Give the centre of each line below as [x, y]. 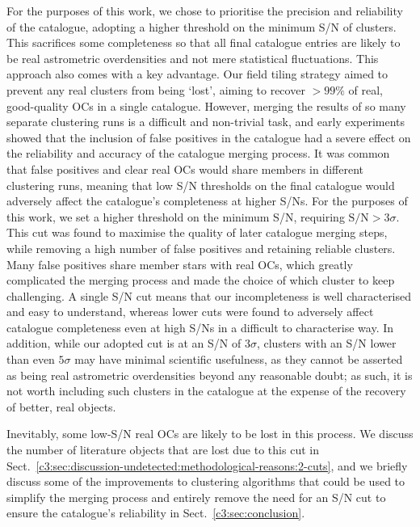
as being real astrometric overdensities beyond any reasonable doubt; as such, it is [210, 375]
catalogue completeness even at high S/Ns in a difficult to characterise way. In [200, 327]
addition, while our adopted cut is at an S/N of [124, 343]
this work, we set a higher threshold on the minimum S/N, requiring [176, 216]
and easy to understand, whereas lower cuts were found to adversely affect [190, 312]
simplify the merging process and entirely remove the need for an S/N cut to [196, 497]
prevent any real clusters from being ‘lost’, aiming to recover [156, 89]
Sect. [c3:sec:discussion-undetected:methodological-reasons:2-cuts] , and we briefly [207, 465]
